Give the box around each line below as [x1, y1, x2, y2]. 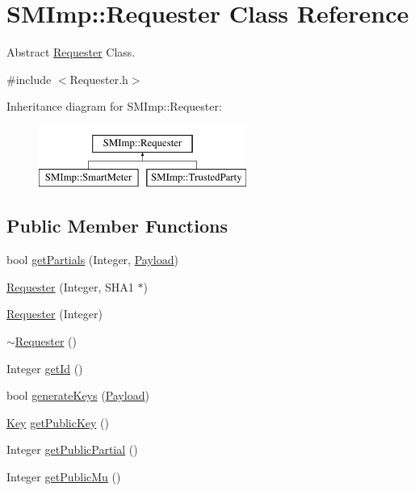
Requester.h [69, 70, 128, 87]
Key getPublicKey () [6, 413, 109, 430]
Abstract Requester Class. [6, 44, 136, 61]
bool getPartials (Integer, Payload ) [6, 251, 178, 268]
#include [6, 70, 52, 87]
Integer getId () [6, 359, 83, 376]
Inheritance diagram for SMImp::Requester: [6, 98, 222, 115]
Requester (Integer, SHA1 [6, 278, 134, 295]
